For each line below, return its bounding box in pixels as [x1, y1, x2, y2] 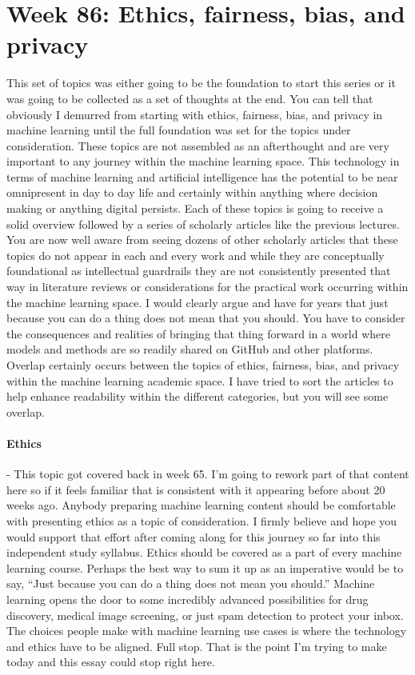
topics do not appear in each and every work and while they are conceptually [6, 246, 385, 263]
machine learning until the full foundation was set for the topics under [6, 122, 351, 138]
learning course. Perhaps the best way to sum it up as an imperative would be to [6, 559, 404, 576]
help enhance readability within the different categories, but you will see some [6, 388, 389, 405]
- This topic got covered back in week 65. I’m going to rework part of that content [6, 465, 409, 482]
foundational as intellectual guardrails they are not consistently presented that [6, 262, 391, 279]
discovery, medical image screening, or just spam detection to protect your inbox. [6, 606, 404, 623]
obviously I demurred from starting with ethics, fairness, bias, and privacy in [6, 106, 383, 122]
